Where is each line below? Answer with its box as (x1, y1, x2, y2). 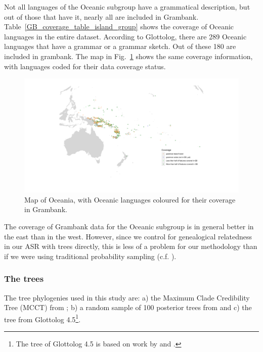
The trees (4, 272, 44, 285)
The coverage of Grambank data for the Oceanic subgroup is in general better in (4, 221, 254, 232)
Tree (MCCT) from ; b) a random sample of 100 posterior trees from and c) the (4, 302, 252, 313)
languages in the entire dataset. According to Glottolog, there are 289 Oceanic (4, 31, 247, 41)
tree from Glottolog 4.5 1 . (4, 312, 81, 324)
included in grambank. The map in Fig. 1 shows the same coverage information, (4, 51, 253, 61)
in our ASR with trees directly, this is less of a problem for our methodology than (4, 241, 257, 252)
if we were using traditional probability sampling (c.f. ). (4, 250, 177, 261)
